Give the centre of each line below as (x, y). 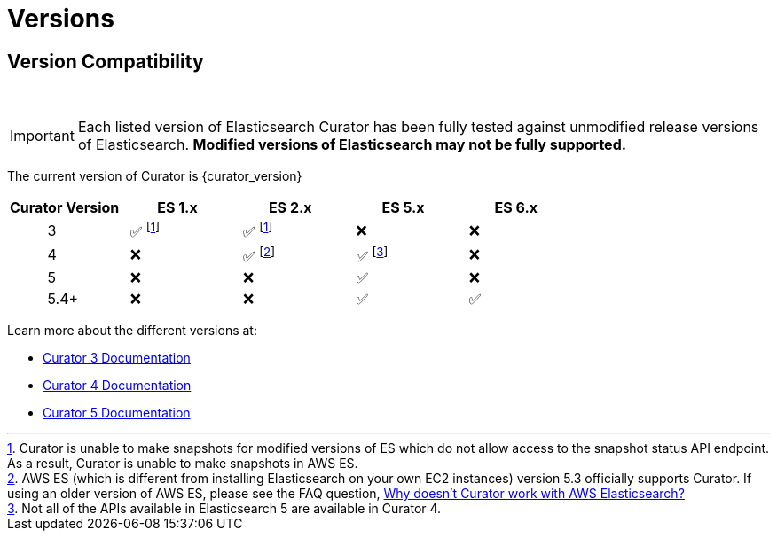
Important (42, 136)
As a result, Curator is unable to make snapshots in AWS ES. (183, 463)
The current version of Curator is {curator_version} (155, 176)
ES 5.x (403, 208)
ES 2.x (290, 208)
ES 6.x (516, 208)
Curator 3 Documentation (117, 357)
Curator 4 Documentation (117, 385)
